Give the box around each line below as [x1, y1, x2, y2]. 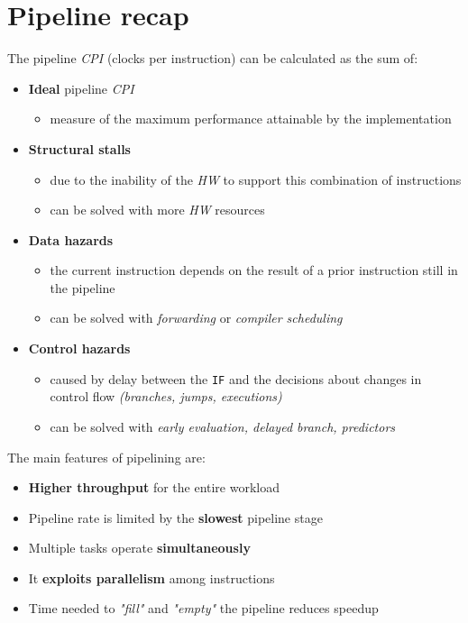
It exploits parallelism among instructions [28, 568, 275, 587]
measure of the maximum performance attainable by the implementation [50, 109, 452, 128]
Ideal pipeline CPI [28, 78, 134, 97]
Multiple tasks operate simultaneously [28, 538, 251, 557]
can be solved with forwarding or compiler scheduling [50, 308, 343, 327]
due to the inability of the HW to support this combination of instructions [50, 169, 462, 188]
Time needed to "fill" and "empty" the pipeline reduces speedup [28, 599, 379, 618]
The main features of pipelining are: [7, 447, 206, 466]
